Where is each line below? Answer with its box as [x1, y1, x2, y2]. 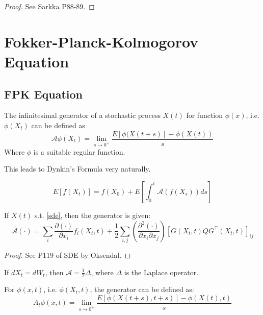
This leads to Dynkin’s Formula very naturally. [4, 163, 151, 174]
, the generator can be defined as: [90, 284, 194, 295]
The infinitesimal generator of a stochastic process [4, 110, 161, 120]
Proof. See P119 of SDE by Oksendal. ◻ [4, 249, 131, 260]
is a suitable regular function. [33, 146, 125, 157]
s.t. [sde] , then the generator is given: [34, 209, 151, 220]
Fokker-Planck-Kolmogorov [4, 31, 199, 52]
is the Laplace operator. [124, 266, 199, 277]
